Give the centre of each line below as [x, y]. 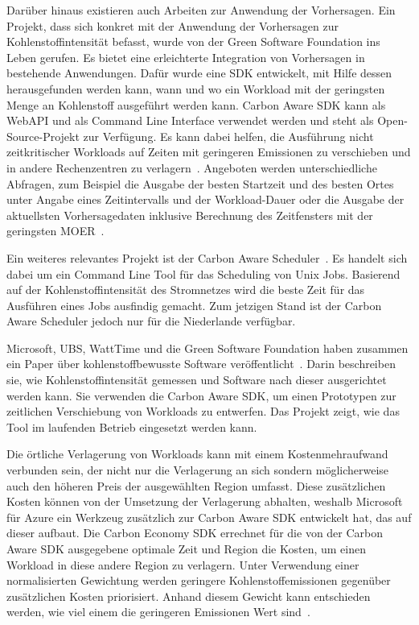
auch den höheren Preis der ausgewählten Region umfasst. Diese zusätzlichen [196, 485]
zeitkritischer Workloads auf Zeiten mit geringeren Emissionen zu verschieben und [209, 152]
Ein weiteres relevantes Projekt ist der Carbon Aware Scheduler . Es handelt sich [207, 257]
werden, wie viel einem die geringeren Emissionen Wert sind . [158, 612]
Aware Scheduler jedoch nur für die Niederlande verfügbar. [151, 321]
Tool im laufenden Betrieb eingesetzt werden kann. [132, 426]
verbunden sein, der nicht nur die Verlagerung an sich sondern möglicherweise [198, 470]
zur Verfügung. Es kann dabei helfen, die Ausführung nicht [228, 136]
